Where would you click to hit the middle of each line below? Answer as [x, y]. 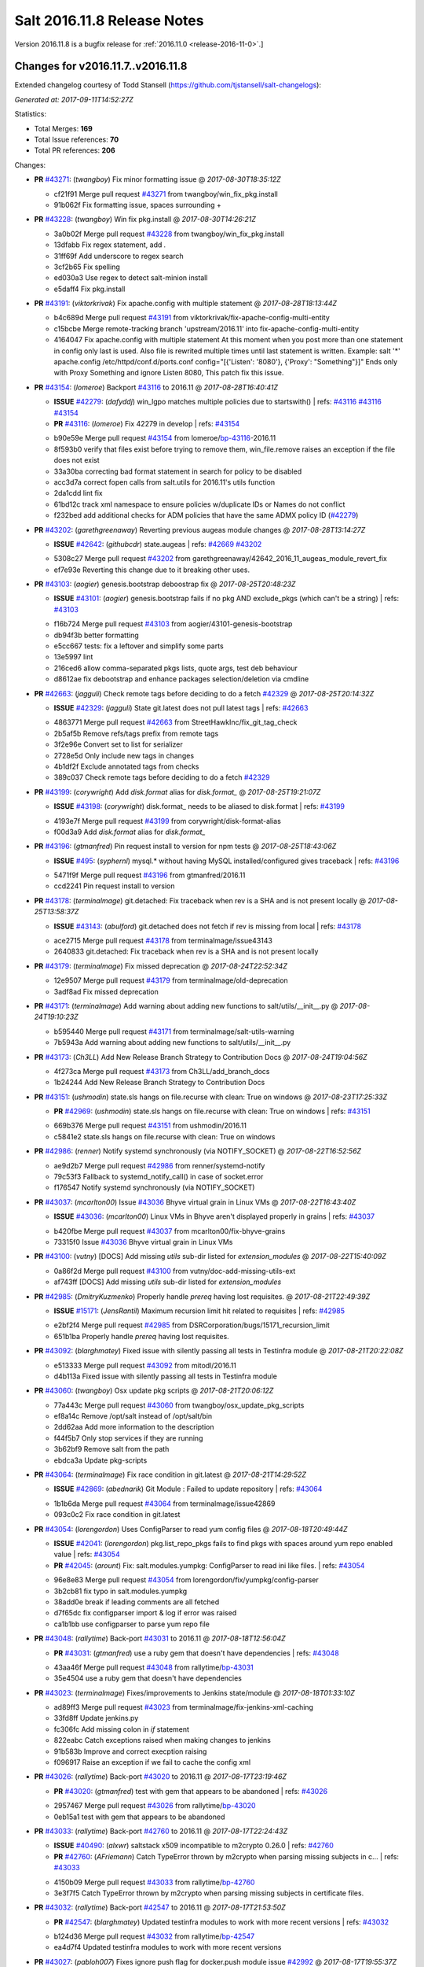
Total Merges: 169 [64, 128]
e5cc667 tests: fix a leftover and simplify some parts [139, 646]
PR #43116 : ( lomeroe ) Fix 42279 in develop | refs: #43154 [147, 424]
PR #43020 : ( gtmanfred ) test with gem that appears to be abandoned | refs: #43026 [191, 1791]
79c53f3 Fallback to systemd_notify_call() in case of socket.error [159, 1177]
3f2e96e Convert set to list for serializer [119, 744]
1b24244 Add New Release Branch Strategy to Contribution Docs [159, 1083]
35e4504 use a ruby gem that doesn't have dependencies [148, 1678]
